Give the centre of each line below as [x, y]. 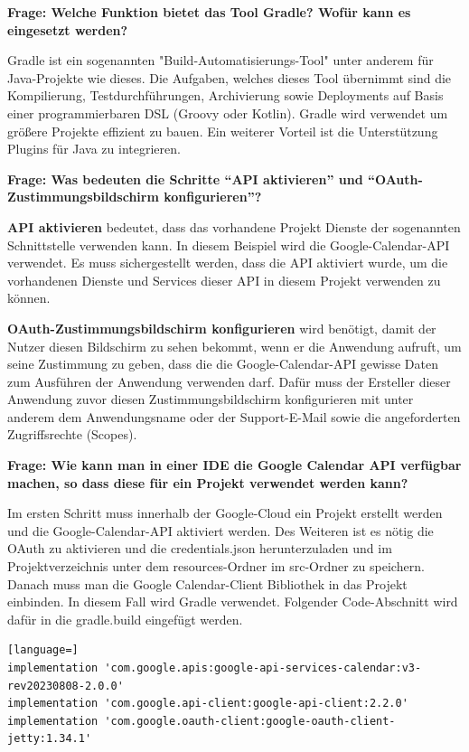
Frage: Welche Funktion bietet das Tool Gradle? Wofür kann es [209, 12]
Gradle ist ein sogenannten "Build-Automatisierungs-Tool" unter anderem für [220, 60]
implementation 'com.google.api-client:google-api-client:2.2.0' [208, 704]
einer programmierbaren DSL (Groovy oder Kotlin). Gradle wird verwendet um [228, 113]
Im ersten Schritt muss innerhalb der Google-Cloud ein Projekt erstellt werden [225, 513]
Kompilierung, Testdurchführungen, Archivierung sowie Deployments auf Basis [225, 95]
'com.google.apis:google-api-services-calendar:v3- [263, 668]
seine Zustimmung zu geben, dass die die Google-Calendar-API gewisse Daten [223, 364]
